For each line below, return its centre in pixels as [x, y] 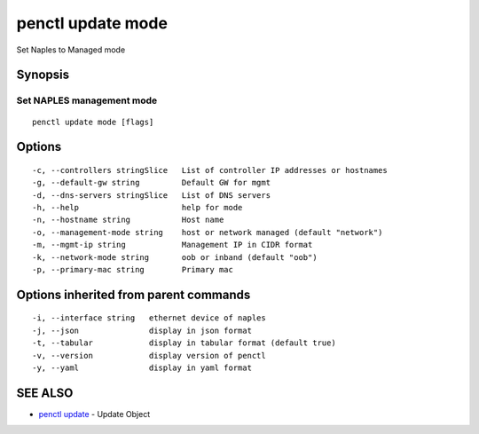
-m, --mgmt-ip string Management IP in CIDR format [173, 245]
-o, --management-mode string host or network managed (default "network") [208, 232]
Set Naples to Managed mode [71, 50]
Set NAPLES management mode [87, 100]
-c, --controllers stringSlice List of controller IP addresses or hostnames [210, 170]
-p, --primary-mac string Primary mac [133, 270]
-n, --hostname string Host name [128, 220]
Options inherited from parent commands [133, 294]
